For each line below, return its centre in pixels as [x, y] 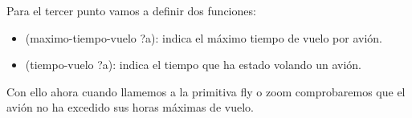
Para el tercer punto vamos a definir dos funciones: [131, 10]
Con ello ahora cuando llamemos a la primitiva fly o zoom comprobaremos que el [206, 91]
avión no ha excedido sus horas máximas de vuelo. [130, 107]
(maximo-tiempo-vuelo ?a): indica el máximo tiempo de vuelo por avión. [204, 37]
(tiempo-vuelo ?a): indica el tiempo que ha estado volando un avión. [193, 65]
